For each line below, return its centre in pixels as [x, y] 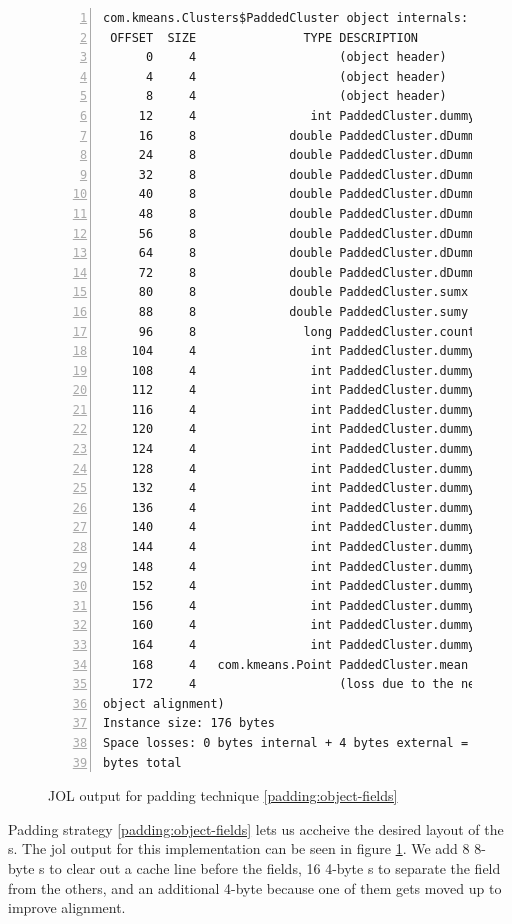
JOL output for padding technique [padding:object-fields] [223, 795]
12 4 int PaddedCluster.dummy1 [310, 115]
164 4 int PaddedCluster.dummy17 [310, 645]
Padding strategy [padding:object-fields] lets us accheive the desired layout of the [256, 828]
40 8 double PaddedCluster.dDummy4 [314, 194]
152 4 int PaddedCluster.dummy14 [310, 586]
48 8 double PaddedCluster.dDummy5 [314, 213]
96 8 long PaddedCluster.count [307, 331]
